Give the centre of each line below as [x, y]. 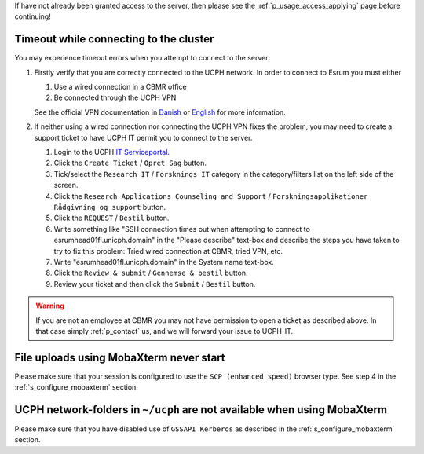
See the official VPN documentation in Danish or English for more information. [160, 112]
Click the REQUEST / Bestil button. [111, 218]
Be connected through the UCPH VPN [115, 97]
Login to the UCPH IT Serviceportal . [112, 152]
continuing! [33, 16]
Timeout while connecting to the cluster [114, 39]
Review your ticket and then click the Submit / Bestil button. [155, 284]
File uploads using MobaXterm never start [120, 357]
